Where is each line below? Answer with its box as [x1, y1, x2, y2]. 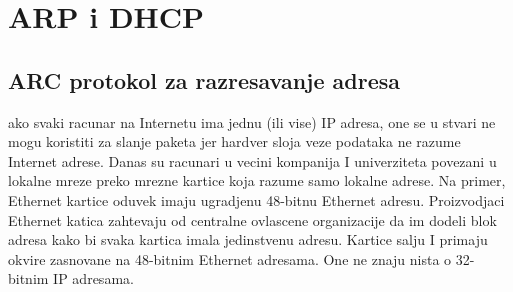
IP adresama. [53, 268, 134, 289]
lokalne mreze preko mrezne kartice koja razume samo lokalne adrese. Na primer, [8, 170, 506, 191]
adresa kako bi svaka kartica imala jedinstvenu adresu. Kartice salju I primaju [8, 229, 488, 250]
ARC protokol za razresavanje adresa [8, 64, 401, 95]
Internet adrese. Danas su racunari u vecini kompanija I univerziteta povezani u [8, 150, 497, 171]
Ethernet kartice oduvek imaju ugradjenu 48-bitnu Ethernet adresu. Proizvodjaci [8, 189, 505, 210]
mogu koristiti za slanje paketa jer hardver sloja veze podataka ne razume [8, 131, 461, 152]
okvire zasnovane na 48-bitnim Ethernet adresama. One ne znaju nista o [8, 248, 452, 269]
